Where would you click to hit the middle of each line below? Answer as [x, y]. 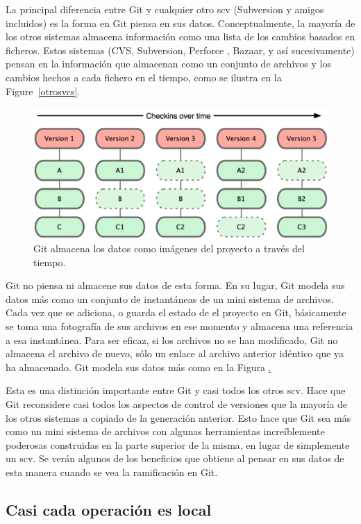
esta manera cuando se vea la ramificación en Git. [112, 472]
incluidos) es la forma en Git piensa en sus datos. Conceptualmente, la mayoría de [180, 23]
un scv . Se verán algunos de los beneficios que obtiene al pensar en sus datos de [175, 458]
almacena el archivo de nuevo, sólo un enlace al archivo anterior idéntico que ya [175, 353]
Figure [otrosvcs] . [43, 91]
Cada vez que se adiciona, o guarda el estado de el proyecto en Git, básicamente [176, 312]
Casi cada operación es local [109, 509]
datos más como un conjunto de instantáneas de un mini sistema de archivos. [170, 298]
